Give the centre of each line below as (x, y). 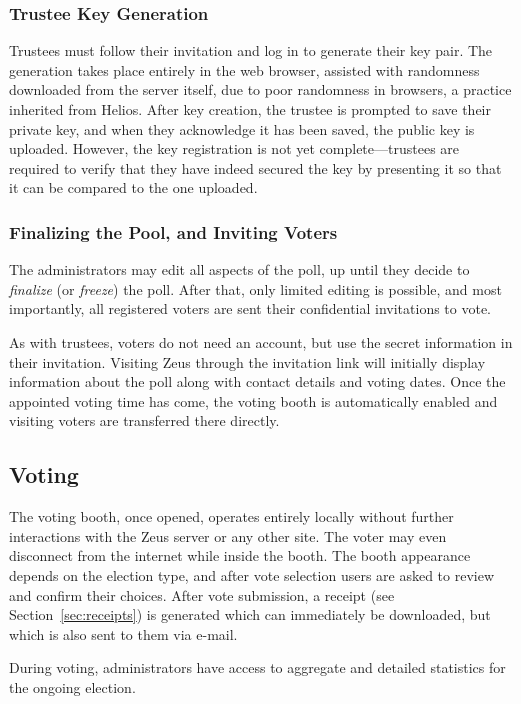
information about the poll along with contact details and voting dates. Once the (257, 381)
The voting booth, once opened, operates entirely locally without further (231, 516)
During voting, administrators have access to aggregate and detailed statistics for (257, 667)
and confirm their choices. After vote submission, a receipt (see (202, 594)
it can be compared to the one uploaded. (133, 187)
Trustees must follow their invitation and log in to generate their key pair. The (251, 50)
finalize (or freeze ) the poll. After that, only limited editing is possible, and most (255, 288)
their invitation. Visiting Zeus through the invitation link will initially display (247, 361)
